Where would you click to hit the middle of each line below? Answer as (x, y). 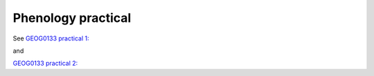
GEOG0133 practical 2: (45, 63)
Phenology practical (72, 18)
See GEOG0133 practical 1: (51, 38)
